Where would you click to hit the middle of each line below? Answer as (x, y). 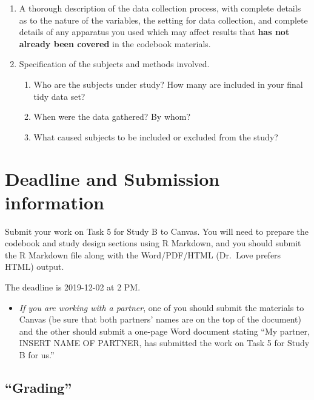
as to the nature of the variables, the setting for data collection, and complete (163, 20)
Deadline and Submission (112, 178)
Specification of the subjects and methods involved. (114, 64)
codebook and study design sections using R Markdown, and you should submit (153, 243)
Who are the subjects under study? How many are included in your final (168, 84)
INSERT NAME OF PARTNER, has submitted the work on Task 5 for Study (164, 343)
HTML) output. (35, 267)
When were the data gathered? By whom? (112, 116)
